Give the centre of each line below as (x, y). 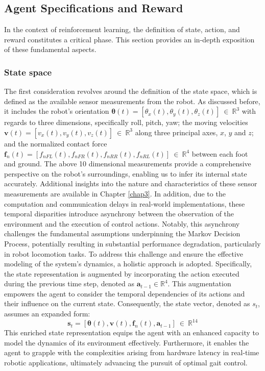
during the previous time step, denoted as (69, 283)
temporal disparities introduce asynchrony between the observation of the (119, 214)
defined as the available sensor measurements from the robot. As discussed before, (132, 101)
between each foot (220, 153)
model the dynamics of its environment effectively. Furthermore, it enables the (127, 342)
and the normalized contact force (56, 143)
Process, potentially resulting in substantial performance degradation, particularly (132, 243)
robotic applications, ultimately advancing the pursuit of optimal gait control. (126, 362)
